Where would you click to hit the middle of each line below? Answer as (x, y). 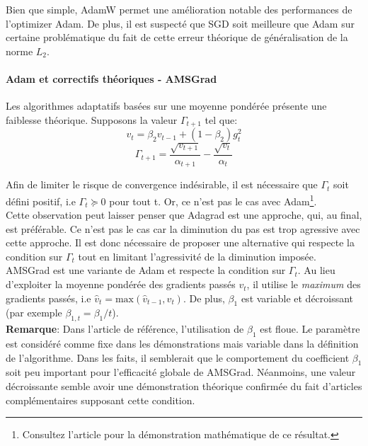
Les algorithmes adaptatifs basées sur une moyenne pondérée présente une (166, 106)
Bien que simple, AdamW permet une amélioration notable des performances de (179, 9)
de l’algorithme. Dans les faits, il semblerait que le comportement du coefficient (178, 357)
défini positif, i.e (41, 201)
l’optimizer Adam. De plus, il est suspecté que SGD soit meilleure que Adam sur (180, 23)
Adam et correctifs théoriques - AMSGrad (111, 78)
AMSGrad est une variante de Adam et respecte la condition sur (146, 270)
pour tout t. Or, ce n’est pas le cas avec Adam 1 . (213, 200)
